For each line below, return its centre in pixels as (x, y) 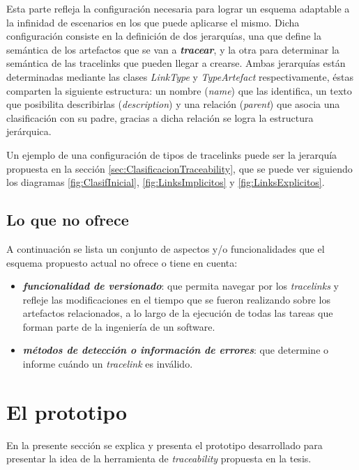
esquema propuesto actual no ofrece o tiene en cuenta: (122, 262)
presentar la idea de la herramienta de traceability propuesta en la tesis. (159, 459)
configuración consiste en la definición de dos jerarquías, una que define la (164, 36)
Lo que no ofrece (68, 220)
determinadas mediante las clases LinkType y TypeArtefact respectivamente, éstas (180, 76)
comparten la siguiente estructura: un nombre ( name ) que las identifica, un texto (179, 90)
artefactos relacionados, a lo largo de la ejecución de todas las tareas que (178, 313)
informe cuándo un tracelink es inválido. (108, 364)
